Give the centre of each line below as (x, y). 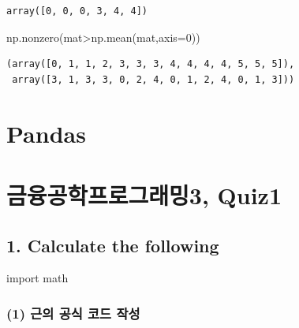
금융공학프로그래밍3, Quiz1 (144, 194)
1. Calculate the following (113, 245)
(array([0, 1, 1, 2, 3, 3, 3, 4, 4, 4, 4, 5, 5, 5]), (151, 64)
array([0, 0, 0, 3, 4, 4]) (77, 11)
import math (37, 278)
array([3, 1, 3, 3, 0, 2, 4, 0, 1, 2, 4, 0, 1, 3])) (153, 79)
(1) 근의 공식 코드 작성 (73, 313)
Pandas (46, 133)
